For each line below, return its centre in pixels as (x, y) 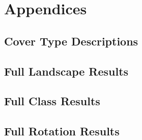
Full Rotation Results (62, 131)
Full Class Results (52, 101)
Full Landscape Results (66, 71)
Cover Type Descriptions (71, 41)
